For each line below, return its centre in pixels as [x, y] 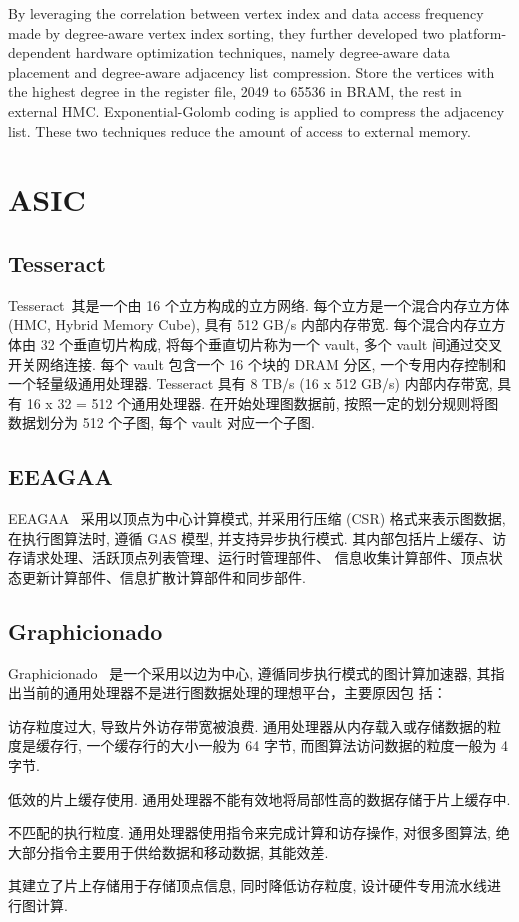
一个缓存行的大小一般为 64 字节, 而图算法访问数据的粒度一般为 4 [297, 745]
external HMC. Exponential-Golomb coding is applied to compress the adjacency [256, 110]
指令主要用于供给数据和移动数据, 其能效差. [189, 851]
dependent [40, 52]
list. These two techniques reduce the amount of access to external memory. [239, 130]
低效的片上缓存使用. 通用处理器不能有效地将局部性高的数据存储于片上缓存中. [259, 798]
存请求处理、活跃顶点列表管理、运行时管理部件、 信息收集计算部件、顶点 [248, 557]
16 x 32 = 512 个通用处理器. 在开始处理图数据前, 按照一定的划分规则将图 [262, 402]
